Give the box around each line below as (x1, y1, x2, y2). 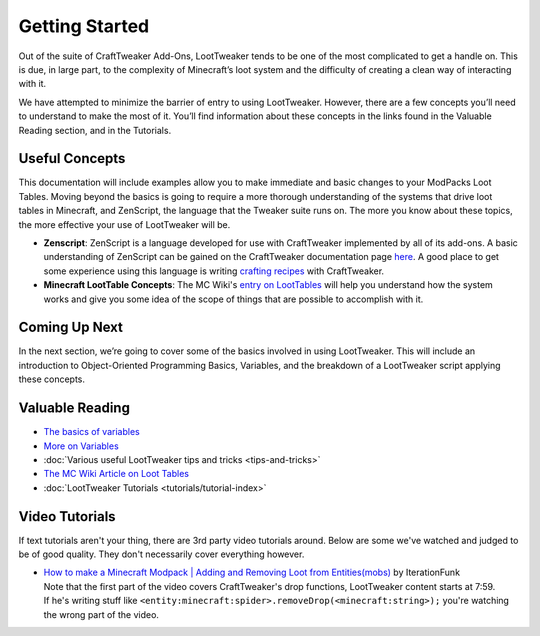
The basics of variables (43, 426, 140, 438)
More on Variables (43, 440, 119, 452)
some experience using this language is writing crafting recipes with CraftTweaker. (43, 265, 385, 277)
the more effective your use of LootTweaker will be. (18, 218, 231, 230)
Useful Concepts (18, 150, 126, 167)
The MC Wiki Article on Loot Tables (43, 468, 190, 480)
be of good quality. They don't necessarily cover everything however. (18, 548, 305, 560)
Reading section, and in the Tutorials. (18, 124, 172, 136)
